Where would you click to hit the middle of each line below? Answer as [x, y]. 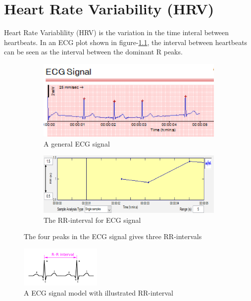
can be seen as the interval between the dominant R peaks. [93, 52]
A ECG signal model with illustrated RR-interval [99, 292]
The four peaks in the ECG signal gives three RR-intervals [113, 236]
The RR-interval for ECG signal [92, 220]
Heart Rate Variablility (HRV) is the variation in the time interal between [117, 32]
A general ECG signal [77, 143]
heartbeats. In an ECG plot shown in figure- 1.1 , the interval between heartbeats [126, 42]
